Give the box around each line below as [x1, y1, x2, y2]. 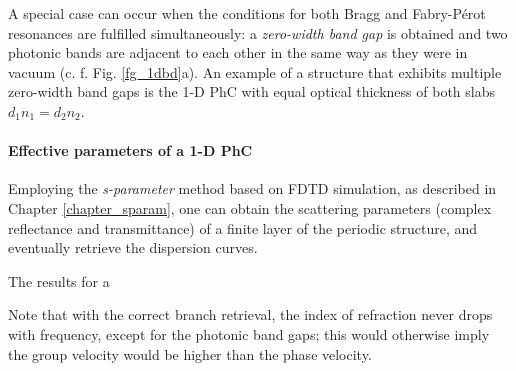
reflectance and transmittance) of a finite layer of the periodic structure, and [8, 217, 478, 238]
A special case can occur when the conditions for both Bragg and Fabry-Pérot [8, 3, 486, 23]
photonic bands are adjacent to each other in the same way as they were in [8, 42, 468, 63]
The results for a [8, 270, 110, 291]
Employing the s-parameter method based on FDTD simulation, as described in [8, 178, 497, 199]
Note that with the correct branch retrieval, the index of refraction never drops [8, 304, 493, 325]
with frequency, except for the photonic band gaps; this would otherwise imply [8, 323, 490, 344]
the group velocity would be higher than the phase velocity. [8, 343, 372, 364]
